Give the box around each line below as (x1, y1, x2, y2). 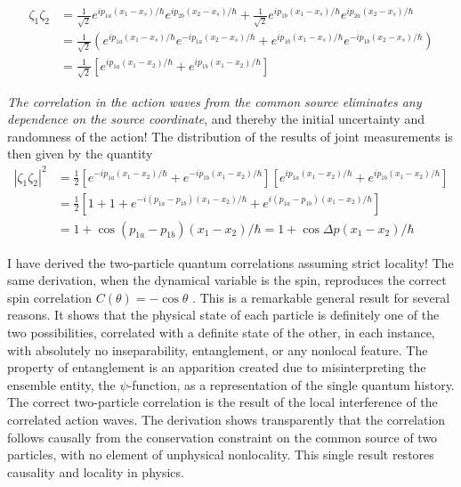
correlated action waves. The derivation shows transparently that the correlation (7, 410, 446, 428)
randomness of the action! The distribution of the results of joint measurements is (7, 126, 453, 145)
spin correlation (7, 288, 93, 306)
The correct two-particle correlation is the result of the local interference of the (7, 393, 438, 411)
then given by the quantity (7, 144, 153, 163)
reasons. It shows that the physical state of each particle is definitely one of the (7, 305, 440, 324)
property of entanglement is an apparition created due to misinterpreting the (7, 358, 426, 377)
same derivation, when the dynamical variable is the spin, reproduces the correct (7, 271, 447, 289)
